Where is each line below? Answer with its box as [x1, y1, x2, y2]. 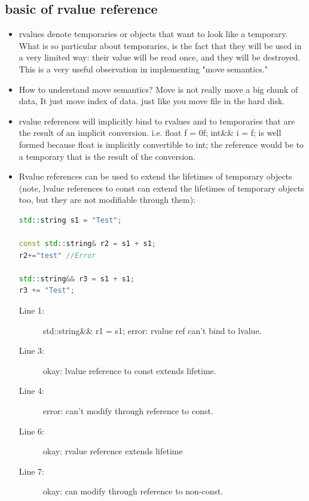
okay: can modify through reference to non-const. [42, 485, 224, 497]
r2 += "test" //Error [19, 251, 96, 260]
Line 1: [19, 304, 44, 317]
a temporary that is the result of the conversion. [19, 150, 195, 162]
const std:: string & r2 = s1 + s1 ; [19, 239, 156, 248]
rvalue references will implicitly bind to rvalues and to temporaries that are [19, 114, 295, 127]
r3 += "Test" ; [19, 286, 75, 295]
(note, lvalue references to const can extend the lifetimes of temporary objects [19, 181, 304, 194]
